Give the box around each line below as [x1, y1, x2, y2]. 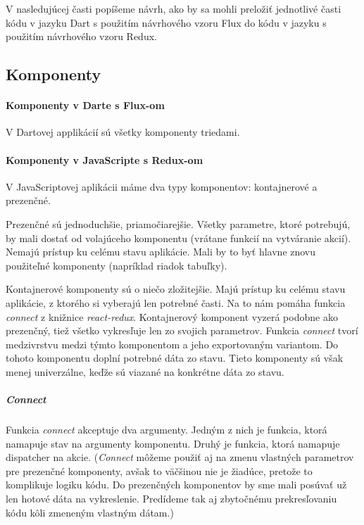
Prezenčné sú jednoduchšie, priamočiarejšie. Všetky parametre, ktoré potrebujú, [6, 216, 351, 231]
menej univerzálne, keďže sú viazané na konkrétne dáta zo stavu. [6, 364, 284, 379]
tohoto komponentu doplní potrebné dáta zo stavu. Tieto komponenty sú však [6, 350, 344, 365]
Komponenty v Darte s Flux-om [6, 98, 165, 113]
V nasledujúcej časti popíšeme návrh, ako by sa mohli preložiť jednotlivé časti [6, 1, 341, 15]
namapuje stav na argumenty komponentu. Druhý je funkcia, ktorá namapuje [6, 436, 340, 450]
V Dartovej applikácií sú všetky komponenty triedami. [6, 125, 240, 139]
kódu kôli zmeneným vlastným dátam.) [6, 505, 174, 519]
